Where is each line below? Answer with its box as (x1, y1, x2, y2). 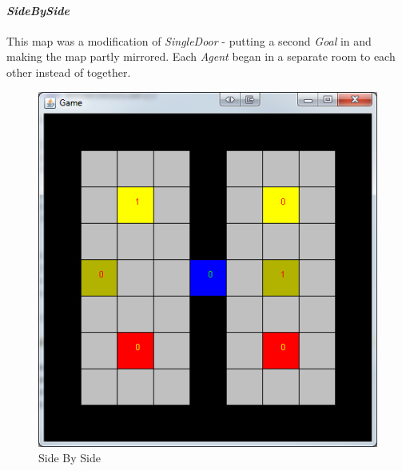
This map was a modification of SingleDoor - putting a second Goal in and (6, 32, 372, 49)
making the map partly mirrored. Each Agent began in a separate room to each (6, 48, 396, 65)
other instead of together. (6, 63, 131, 80)
